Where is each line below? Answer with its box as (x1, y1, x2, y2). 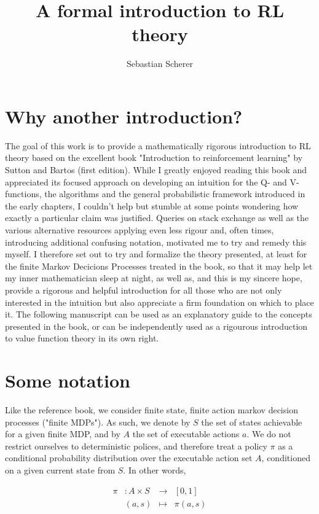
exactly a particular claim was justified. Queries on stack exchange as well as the (5, 211, 309, 224)
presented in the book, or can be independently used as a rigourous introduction (5, 319, 308, 332)
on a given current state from (5, 464, 116, 477)
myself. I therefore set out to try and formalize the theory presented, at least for (5, 247, 307, 260)
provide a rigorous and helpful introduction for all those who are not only (5, 283, 282, 296)
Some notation (5, 368, 130, 393)
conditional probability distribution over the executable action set (5, 451, 253, 464)
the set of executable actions (132, 427, 240, 440)
